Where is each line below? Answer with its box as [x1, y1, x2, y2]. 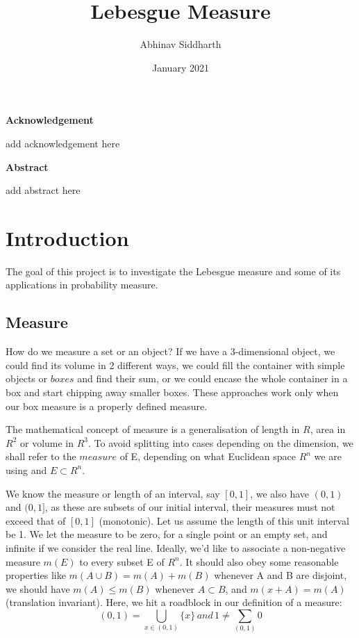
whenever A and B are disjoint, [214, 568, 347, 582]
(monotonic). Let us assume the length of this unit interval [99, 513, 349, 527]
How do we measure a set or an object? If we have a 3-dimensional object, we [6, 344, 335, 359]
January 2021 [152, 60, 209, 74]
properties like [6, 568, 66, 582]
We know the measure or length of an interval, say [6, 486, 220, 500]
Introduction [6, 223, 129, 252]
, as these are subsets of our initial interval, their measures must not [44, 500, 335, 514]
